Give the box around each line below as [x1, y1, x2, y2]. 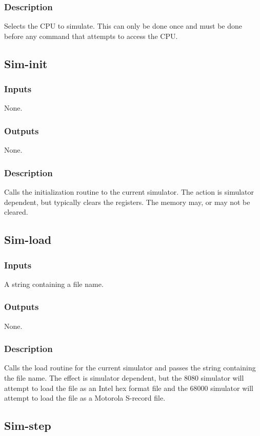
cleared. [4, 206, 28, 217]
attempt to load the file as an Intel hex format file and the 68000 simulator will [4, 382, 253, 393]
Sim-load [4, 232, 52, 247]
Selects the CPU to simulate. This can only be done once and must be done [4, 20, 243, 31]
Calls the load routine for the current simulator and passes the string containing [4, 362, 256, 373]
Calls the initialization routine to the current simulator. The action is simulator [4, 186, 254, 197]
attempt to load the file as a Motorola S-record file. [4, 392, 166, 403]
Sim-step [4, 418, 51, 433]
